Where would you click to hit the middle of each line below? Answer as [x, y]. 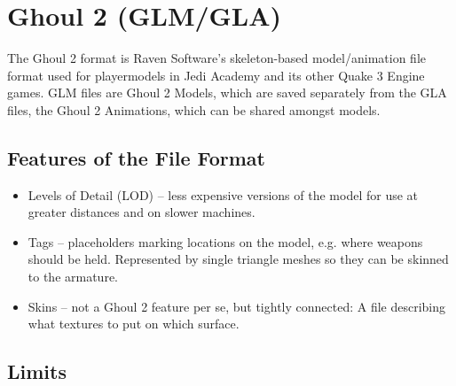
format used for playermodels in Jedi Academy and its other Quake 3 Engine [216, 75]
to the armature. [73, 277]
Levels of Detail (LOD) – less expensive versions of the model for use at [223, 194]
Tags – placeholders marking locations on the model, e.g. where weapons [225, 241]
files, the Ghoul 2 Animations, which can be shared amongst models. [194, 109]
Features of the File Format [136, 157]
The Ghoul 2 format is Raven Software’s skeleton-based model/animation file [216, 58]
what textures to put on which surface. [134, 324]
